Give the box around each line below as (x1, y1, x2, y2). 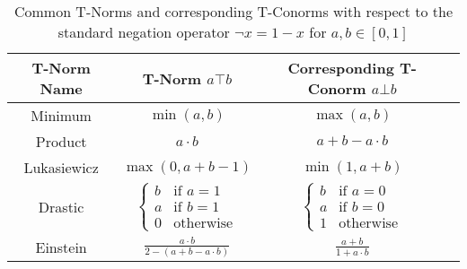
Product (35, 131, 87, 152)
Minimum (31, 105, 92, 126)
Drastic (38, 196, 84, 218)
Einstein (35, 236, 87, 257)
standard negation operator (57, 22, 230, 42)
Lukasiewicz (23, 157, 99, 178)
